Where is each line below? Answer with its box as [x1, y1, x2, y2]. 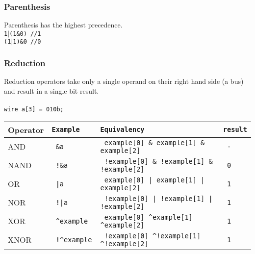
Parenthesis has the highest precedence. [4, 20, 123, 30]
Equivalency [100, 126, 145, 134]
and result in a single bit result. [4, 85, 99, 96]
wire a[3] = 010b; [4, 106, 64, 113]
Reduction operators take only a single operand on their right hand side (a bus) [4, 76, 244, 86]
